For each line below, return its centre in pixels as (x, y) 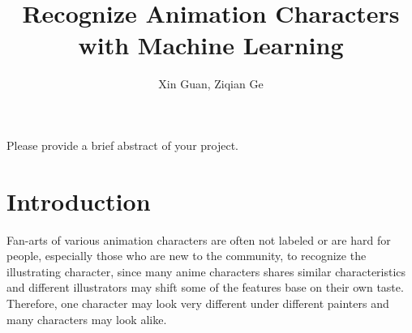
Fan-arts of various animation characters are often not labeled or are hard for (199, 239)
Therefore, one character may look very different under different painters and (198, 303)
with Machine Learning (211, 45)
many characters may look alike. (87, 319)
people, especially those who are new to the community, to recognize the (187, 256)
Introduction (79, 201)
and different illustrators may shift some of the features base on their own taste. (205, 287)
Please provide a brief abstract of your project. (123, 145)
